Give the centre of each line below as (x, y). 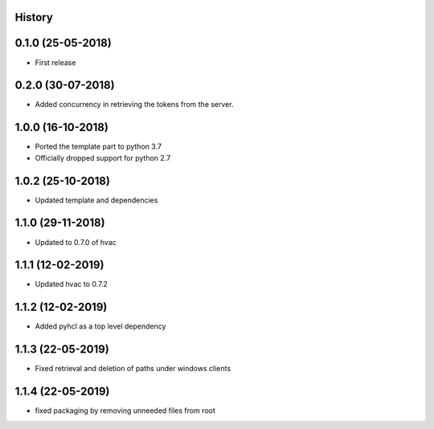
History (34, 17)
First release (55, 62)
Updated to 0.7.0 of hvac (76, 242)
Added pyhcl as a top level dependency (100, 326)
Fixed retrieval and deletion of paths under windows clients (133, 369)
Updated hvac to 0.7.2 (72, 284)
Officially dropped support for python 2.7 (103, 157)
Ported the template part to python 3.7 (98, 147)
